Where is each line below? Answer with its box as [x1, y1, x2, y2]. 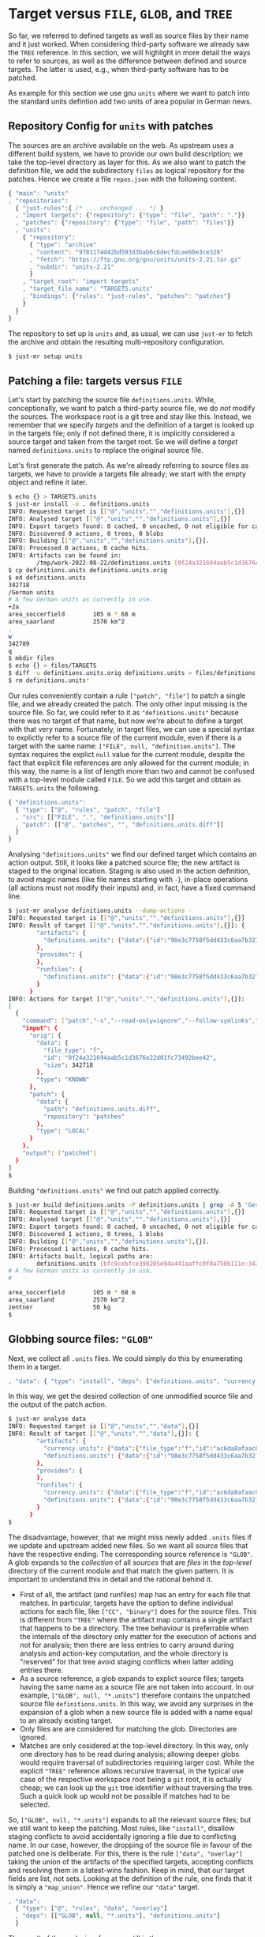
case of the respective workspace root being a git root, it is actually [19, 1774, 242, 1784]
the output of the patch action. [8, 1400, 107, 1409]
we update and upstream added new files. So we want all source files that [8, 1540, 248, 1550]
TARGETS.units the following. [8, 783, 100, 793]
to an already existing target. [19, 1716, 113, 1725]
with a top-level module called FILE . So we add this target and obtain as [8, 774, 241, 784]
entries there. [19, 1665, 64, 1675]
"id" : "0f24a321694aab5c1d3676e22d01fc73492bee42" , [43, 1053, 217, 1061]
